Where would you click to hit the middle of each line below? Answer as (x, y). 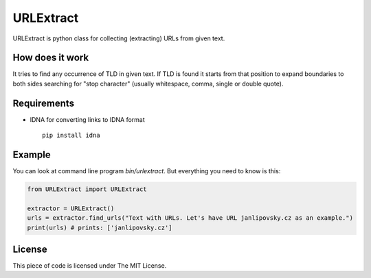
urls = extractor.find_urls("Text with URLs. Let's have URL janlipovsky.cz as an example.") (190, 218)
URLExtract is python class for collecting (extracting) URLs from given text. (119, 38)
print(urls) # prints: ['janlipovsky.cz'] (100, 227)
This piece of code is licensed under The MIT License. (90, 266)
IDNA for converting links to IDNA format (88, 119)
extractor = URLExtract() (71, 208)
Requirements (44, 103)
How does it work (51, 58)
